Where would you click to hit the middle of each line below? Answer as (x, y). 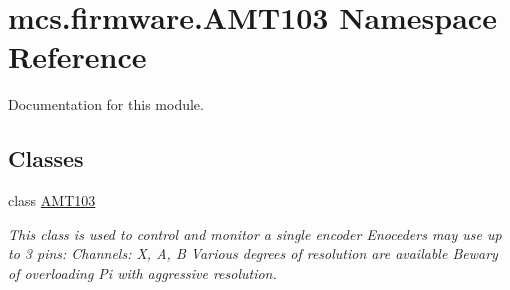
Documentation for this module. (106, 104)
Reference (77, 56)
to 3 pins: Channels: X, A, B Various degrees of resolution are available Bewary (253, 253)
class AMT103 (52, 200)
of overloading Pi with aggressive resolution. (142, 272)
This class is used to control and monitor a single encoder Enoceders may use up (255, 233)
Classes (46, 158)
